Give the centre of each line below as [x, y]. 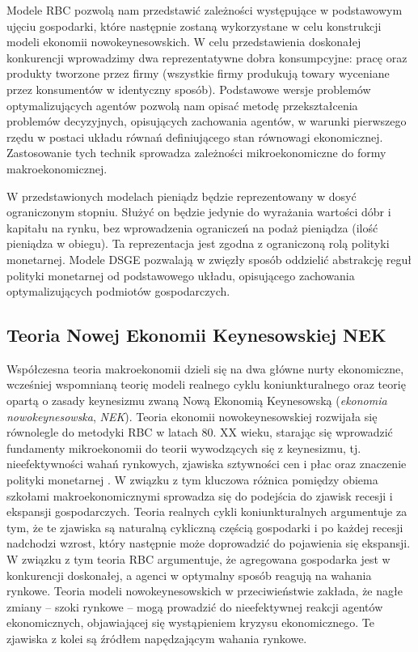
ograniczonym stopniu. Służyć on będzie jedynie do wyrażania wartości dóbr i [199, 212]
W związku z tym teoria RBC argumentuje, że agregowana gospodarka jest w [198, 559]
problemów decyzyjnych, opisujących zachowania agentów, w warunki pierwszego [207, 121]
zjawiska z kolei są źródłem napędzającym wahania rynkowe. [157, 638]
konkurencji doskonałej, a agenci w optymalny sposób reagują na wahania [189, 575]
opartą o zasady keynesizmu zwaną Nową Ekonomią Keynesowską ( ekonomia [197, 401]
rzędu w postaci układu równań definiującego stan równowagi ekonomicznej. [195, 136]
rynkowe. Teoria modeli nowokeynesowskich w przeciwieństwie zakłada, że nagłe [205, 591]
